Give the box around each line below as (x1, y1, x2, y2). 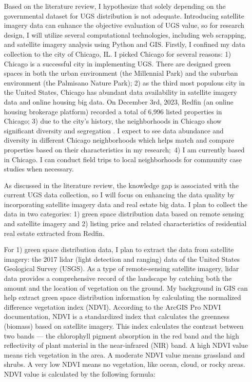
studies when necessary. (4, 164, 74, 174)
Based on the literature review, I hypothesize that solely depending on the (4, 1, 226, 11)
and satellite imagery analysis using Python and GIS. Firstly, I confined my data (4, 39, 245, 49)
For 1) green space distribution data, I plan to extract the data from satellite (4, 244, 234, 255)
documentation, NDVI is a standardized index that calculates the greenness (4, 311, 230, 321)
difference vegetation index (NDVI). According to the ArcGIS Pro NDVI (4, 301, 221, 312)
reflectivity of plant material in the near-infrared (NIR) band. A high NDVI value (4, 340, 248, 350)
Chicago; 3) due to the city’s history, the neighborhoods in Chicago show (4, 116, 222, 126)
